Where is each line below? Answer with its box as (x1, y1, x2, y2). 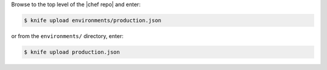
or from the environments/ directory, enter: (11, 32, 124, 39)
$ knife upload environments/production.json (24, 17, 162, 24)
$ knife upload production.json (24, 48, 121, 56)
